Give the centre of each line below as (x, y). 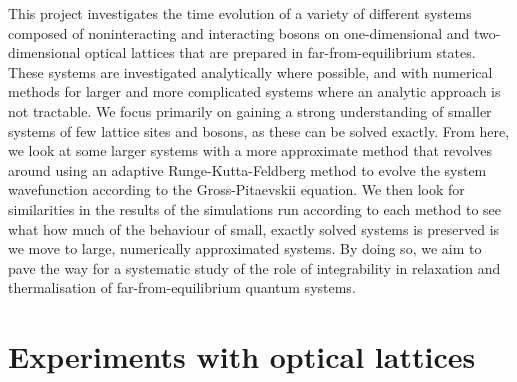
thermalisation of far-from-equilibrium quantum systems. (182, 287)
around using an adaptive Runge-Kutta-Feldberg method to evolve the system (247, 169)
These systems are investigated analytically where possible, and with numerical (250, 71)
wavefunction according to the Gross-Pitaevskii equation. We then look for (236, 189)
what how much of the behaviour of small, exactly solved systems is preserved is (254, 228)
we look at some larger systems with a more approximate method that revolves (250, 150)
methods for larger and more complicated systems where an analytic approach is (254, 91)
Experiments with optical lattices (242, 356)
